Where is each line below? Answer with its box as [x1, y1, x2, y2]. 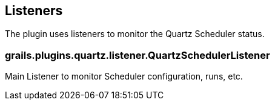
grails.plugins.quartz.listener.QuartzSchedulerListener [5, 49, 270, 61]
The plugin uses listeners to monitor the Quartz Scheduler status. [5, 29, 265, 39]
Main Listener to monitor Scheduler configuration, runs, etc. [5, 71, 243, 82]
